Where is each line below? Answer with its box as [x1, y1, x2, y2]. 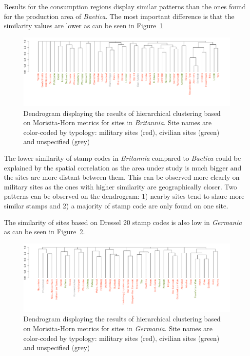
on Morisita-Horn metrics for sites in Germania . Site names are [23, 323, 212, 334]
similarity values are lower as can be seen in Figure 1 [4, 20, 163, 31]
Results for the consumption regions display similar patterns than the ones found [4, 1, 246, 11]
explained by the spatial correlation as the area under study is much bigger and [4, 162, 242, 172]
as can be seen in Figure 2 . [4, 226, 85, 237]
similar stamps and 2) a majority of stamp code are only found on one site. [4, 200, 229, 210]
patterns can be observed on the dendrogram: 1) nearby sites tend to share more [4, 191, 245, 201]
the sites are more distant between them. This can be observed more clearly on [4, 172, 240, 182]
